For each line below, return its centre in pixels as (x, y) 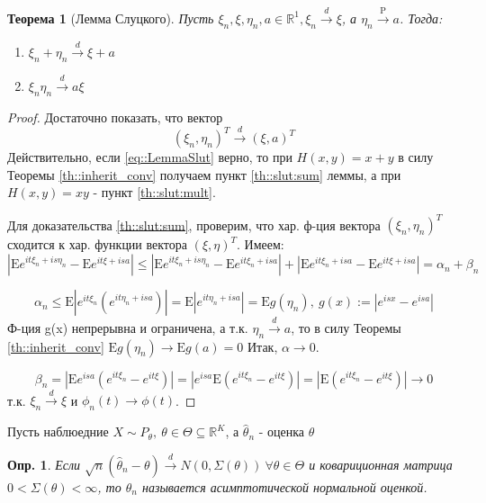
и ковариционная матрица (381, 464)
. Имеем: (261, 244)
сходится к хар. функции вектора (98, 244)
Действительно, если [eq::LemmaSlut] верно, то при (150, 157)
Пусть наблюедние (58, 431)
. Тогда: (421, 18)
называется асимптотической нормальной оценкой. (284, 486)
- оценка (282, 431)
